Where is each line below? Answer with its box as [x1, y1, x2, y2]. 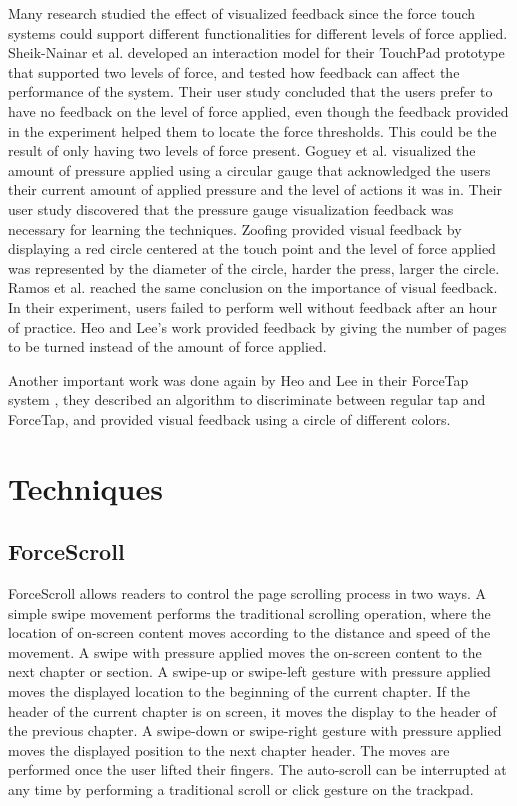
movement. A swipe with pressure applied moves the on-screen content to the [8, 641, 482, 662]
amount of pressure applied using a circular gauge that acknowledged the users [8, 159, 491, 180]
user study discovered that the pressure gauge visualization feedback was [8, 198, 454, 219]
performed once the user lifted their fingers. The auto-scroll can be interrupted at [8, 759, 507, 780]
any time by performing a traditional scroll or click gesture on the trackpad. [8, 778, 474, 799]
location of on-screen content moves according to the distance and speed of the [8, 622, 491, 643]
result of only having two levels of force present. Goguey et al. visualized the [8, 140, 476, 161]
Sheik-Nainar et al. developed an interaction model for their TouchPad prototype [8, 42, 505, 63]
